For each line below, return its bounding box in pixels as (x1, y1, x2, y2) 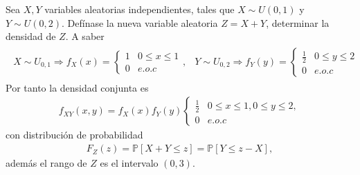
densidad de (6, 29, 56, 43)
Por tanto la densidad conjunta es (6, 80, 149, 94)
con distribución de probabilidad (6, 127, 143, 142)
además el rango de (6, 156, 87, 170)
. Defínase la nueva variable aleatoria (61, 15, 218, 30)
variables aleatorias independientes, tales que (44, 2, 235, 16)
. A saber (65, 29, 105, 43)
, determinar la (266, 15, 330, 30)
